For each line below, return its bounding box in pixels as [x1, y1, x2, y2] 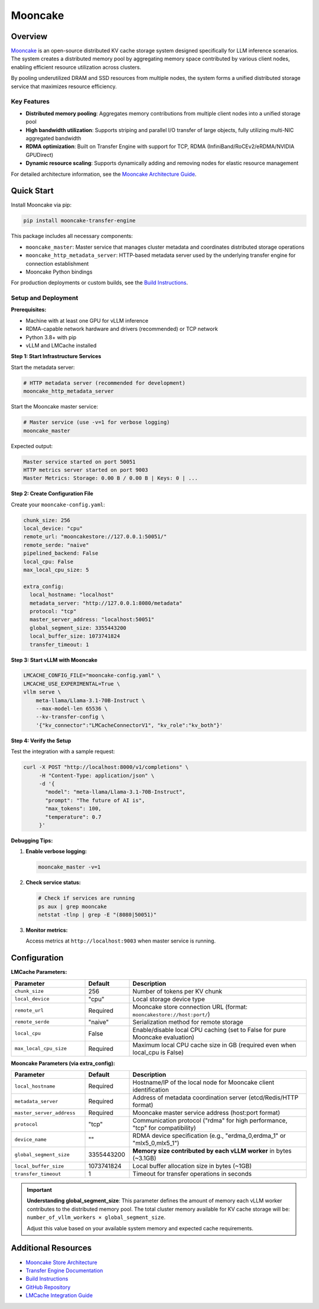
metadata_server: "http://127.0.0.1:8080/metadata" [30, 600, 183, 606]
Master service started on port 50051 [23, 458, 136, 465]
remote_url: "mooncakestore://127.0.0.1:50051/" [23, 533, 167, 540]
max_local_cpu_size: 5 [23, 567, 89, 573]
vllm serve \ [23, 689, 61, 696]
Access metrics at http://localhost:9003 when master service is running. [25, 937, 216, 944]
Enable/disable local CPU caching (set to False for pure [132, 1025, 287, 1034]
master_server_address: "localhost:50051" [30, 616, 155, 623]
